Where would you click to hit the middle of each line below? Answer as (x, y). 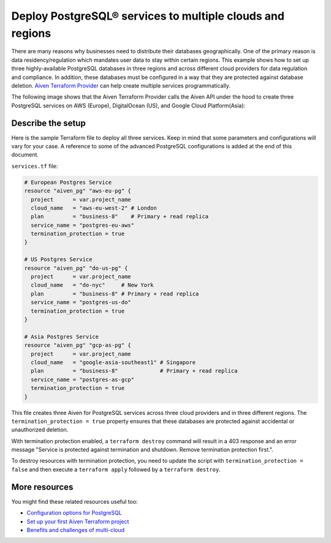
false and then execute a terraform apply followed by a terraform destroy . (116, 469)
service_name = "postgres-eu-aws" (83, 225)
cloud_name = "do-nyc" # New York (92, 285)
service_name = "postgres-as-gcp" (83, 379)
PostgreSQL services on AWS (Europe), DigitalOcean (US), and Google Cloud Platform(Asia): (128, 105)
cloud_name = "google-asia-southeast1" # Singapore (113, 362)
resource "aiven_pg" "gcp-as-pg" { (78, 345)
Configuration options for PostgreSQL (74, 513)
